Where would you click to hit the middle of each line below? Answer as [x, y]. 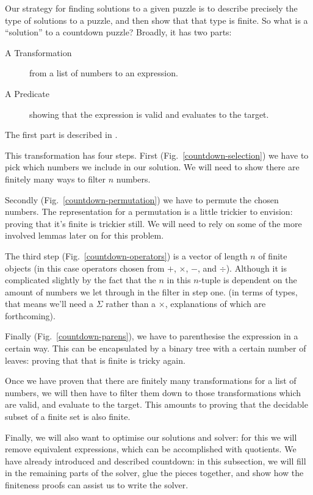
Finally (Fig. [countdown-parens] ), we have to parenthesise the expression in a [152, 336]
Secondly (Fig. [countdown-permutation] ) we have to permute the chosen [142, 199]
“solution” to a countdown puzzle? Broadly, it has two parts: [118, 32]
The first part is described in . [61, 135]
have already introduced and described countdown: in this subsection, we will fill [156, 461]
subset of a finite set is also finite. [68, 417]
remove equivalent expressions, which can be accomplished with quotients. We [151, 449]
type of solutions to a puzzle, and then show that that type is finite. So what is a [156, 20]
